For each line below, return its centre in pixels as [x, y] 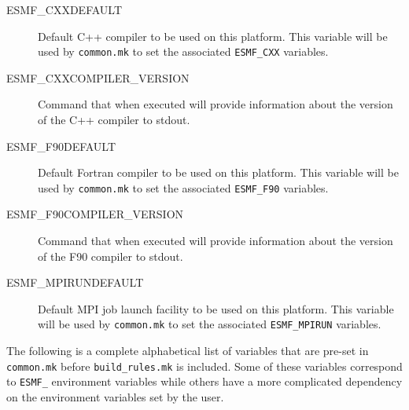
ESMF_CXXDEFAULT [64, 9]
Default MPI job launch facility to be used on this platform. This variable [216, 308]
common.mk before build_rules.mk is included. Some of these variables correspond [204, 366]
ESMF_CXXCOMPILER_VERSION [98, 77]
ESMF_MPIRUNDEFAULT [75, 282]
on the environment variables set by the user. [115, 397]
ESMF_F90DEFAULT [61, 146]
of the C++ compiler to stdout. [114, 120]
